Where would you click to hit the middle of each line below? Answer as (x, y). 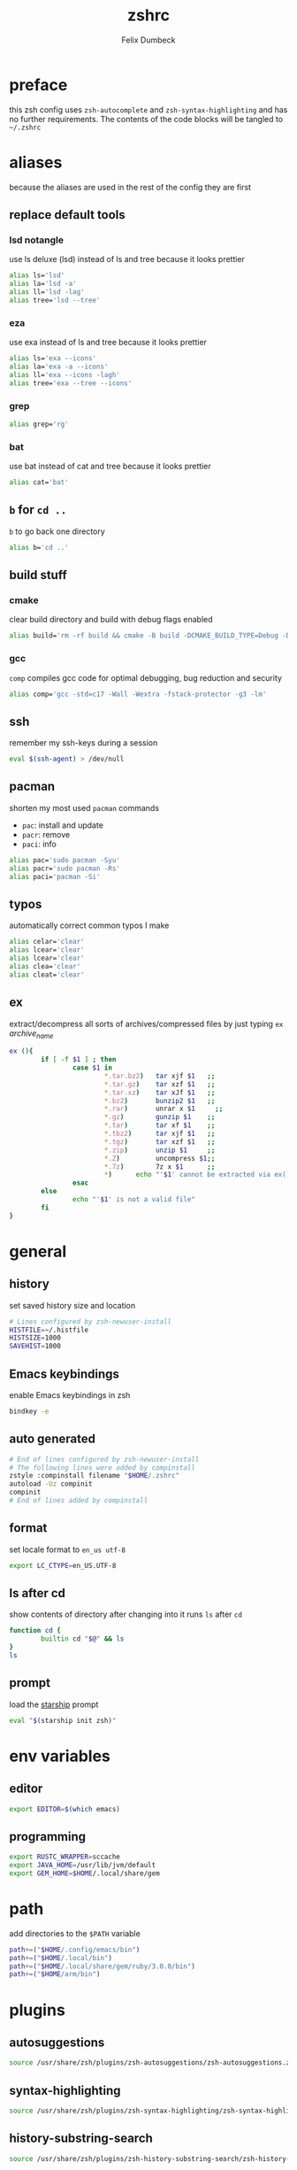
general (38, 1251)
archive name (31, 1034)
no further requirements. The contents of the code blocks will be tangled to (146, 119)
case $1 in (92, 1068)
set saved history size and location (72, 1305)
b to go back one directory (57, 531)
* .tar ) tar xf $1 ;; (160, 1125)
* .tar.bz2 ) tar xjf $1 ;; (160, 1076)
